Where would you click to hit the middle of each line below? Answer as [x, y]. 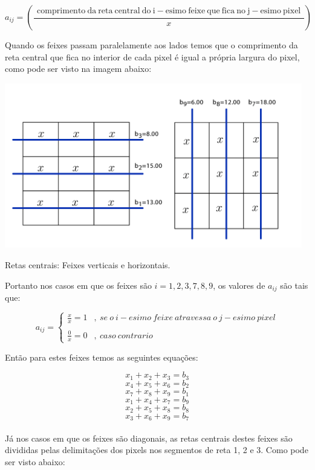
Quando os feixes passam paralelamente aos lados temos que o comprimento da [151, 45]
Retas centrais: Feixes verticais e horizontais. [88, 264]
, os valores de [239, 285]
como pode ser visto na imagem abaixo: [78, 69]
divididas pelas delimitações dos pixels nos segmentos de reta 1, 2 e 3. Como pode [157, 450]
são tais [294, 285]
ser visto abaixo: [35, 461]
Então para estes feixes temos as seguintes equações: [102, 357]
